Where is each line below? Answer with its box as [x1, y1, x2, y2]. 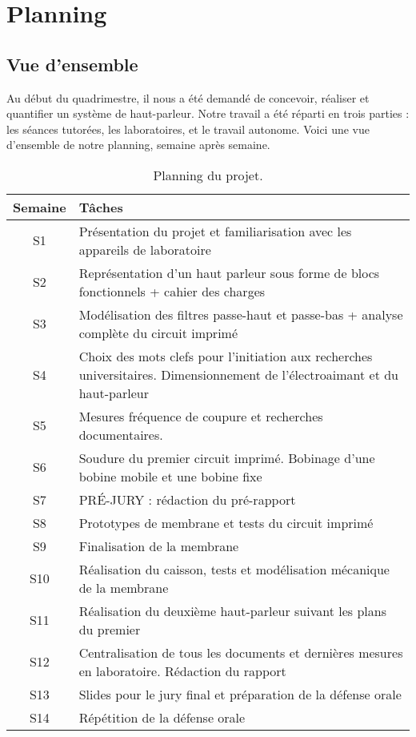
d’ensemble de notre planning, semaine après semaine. [6, 136, 270, 153]
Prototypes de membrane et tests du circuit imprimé [78, 513, 374, 532]
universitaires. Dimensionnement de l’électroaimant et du [78, 364, 398, 384]
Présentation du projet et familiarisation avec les [78, 221, 352, 240]
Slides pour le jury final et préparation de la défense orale [78, 684, 402, 703]
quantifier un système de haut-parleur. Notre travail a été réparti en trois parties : [6, 105, 410, 122]
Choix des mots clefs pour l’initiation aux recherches [78, 346, 373, 365]
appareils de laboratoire [78, 240, 211, 259]
